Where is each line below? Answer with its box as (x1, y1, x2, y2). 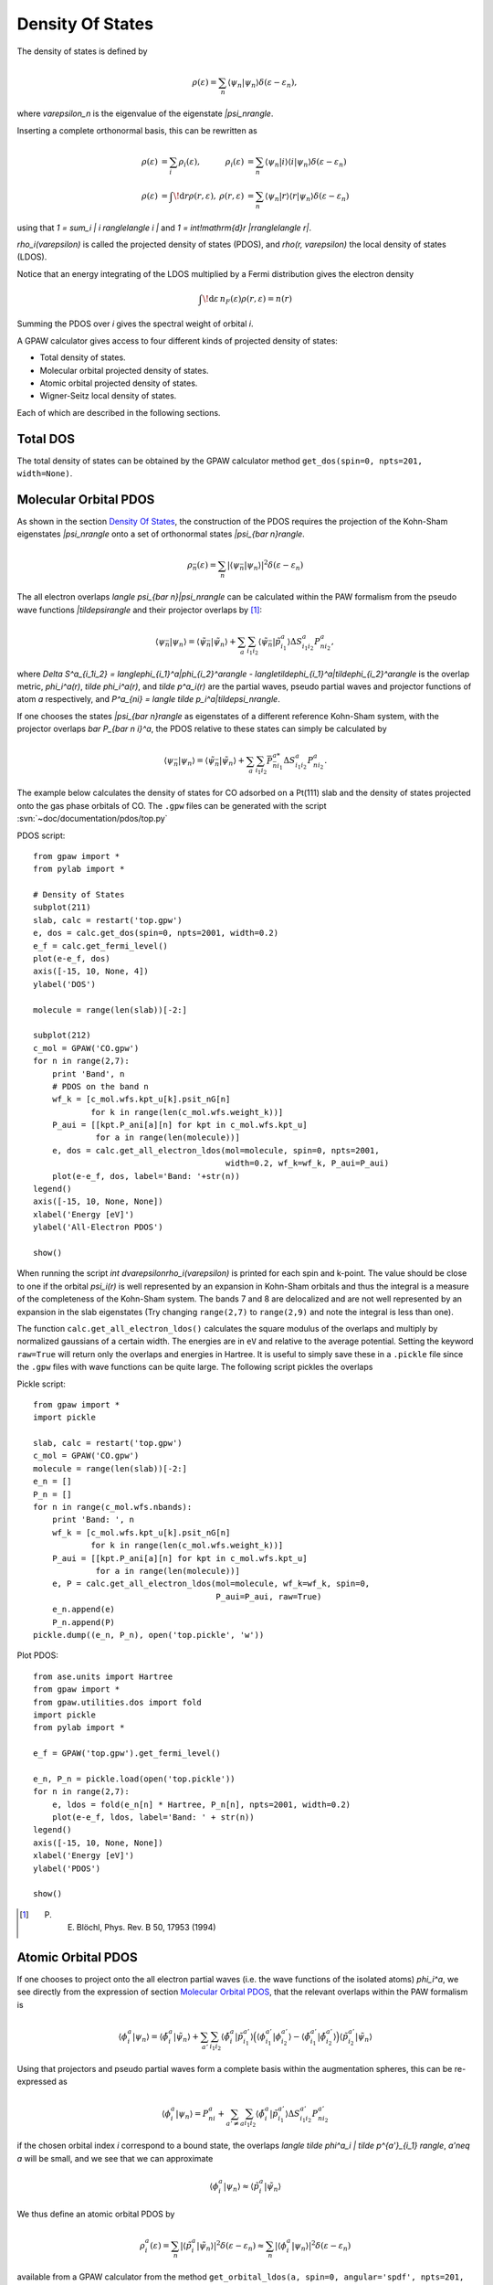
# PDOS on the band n (51, 1081, 150, 1091)
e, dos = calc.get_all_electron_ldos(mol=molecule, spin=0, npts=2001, (51, 1145, 380, 1155)
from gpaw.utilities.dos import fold (33, 1696, 203, 1707)
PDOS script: (16, 830, 66, 841)
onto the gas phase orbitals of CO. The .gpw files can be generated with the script (16, 800, 328, 811)
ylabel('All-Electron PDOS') (33, 1222, 163, 1233)
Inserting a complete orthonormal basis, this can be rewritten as (16, 124, 257, 136)
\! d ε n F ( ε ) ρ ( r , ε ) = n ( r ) (202, 293, 292, 306)
